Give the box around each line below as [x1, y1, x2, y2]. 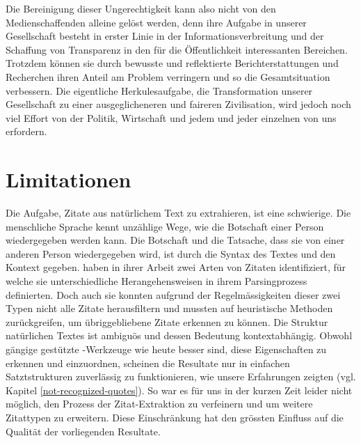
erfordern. [6, 124, 47, 139]
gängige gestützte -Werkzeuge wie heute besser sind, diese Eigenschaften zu [6, 342, 327, 356]
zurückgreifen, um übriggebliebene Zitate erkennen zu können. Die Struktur [6, 314, 328, 329]
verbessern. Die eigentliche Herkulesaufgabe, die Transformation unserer [6, 83, 313, 98]
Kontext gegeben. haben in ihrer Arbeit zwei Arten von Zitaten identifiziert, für [6, 260, 346, 274]
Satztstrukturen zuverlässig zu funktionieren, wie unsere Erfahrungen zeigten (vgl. [6, 369, 356, 384]
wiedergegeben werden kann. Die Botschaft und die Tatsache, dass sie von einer [6, 233, 345, 247]
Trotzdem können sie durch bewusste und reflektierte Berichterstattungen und [6, 56, 339, 70]
